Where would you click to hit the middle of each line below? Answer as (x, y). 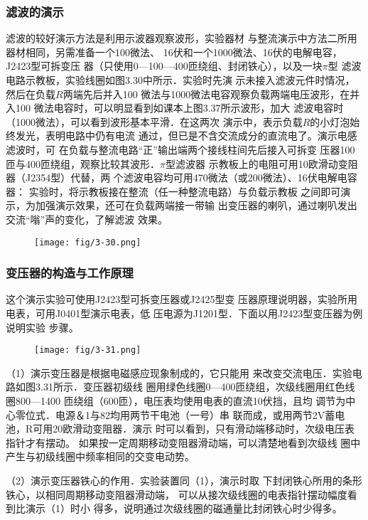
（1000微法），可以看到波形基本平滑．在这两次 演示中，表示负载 (154, 121)
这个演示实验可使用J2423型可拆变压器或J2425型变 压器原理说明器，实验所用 (182, 299)
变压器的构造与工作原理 (70, 273)
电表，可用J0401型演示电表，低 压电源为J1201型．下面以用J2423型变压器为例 (184, 313)
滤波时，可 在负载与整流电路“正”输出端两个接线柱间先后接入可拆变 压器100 (180, 149)
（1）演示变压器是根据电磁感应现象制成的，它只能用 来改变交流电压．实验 (179, 372)
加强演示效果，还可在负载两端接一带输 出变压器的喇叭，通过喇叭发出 (196, 205)
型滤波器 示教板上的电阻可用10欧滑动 (251, 163)
